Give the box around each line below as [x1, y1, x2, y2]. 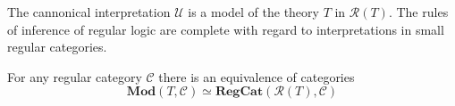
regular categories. [7, 37, 107, 56]
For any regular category [7, 67, 142, 86]
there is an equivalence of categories [158, 67, 355, 86]
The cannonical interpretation [7, 3, 171, 20]
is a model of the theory [188, 3, 319, 20]
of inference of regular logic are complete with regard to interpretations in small [7, 20, 444, 38]
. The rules [388, 3, 449, 20]
